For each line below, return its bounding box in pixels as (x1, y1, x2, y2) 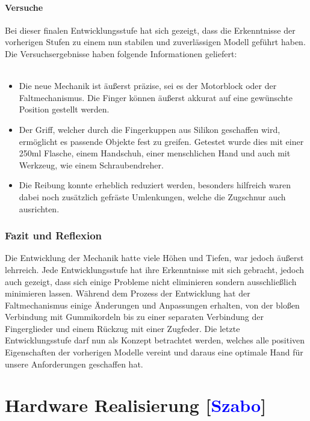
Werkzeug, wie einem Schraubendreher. (19, 158, 164, 171)
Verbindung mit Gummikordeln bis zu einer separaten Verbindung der (5, 310, 264, 323)
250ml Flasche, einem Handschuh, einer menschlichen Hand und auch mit (19, 147, 291, 159)
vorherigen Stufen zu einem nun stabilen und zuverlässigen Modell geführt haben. (5, 35, 306, 48)
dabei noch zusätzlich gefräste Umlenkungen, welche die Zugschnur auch (19, 190, 286, 203)
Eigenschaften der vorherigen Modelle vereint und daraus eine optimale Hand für (5, 346, 303, 358)
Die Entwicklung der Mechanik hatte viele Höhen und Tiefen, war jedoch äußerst (5, 251, 304, 264)
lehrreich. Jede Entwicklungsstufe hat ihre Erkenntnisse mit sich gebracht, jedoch (5, 263, 304, 275)
